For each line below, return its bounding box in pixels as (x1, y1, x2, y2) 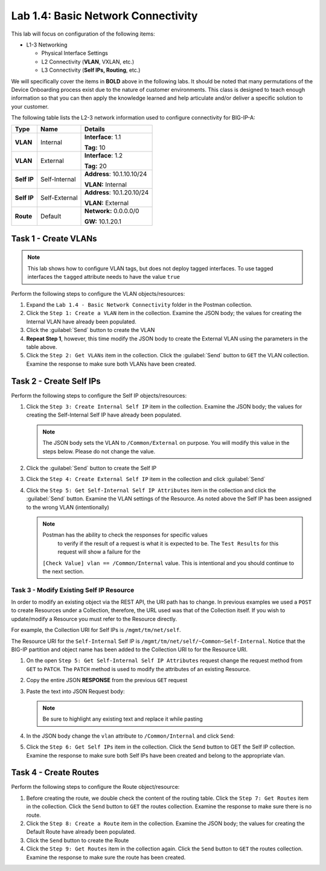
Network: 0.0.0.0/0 (84, 207, 139, 215)
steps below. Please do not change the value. (42, 447, 156, 455)
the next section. (42, 567, 85, 575)
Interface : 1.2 (84, 152, 123, 160)
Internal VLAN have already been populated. (26, 317, 137, 325)
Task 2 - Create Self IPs (11, 376, 101, 386)
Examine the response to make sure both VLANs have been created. (26, 360, 196, 368)
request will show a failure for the (57, 548, 141, 555)
